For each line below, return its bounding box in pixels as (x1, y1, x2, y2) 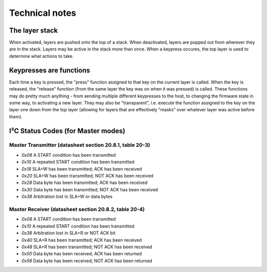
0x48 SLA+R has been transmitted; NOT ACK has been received (21, 244, 153, 250)
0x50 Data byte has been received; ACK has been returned (21, 251, 142, 257)
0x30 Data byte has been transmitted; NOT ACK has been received (21, 186, 158, 192)
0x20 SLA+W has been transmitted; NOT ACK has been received (21, 173, 153, 179)
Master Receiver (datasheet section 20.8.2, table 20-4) (9, 206, 145, 213)
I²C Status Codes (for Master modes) (9, 127, 126, 135)
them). (9, 114, 23, 120)
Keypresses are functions (9, 66, 90, 74)
